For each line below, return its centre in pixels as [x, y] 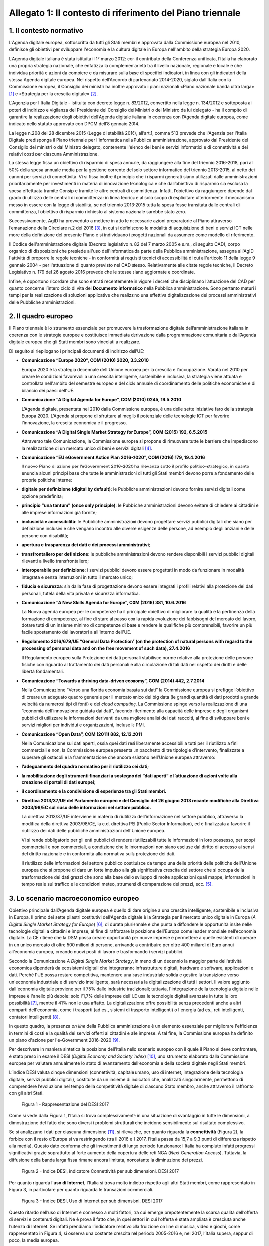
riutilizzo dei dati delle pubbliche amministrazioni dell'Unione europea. [94, 831]
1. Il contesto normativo [46, 31]
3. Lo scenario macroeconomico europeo [74, 898]
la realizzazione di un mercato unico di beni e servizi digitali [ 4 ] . [87, 448]
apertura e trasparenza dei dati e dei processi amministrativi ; [86, 545]
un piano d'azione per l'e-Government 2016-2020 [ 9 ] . [65, 1040]
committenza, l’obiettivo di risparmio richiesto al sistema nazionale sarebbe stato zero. [98, 212]
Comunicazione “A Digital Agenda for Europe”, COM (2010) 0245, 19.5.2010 [102, 400]
